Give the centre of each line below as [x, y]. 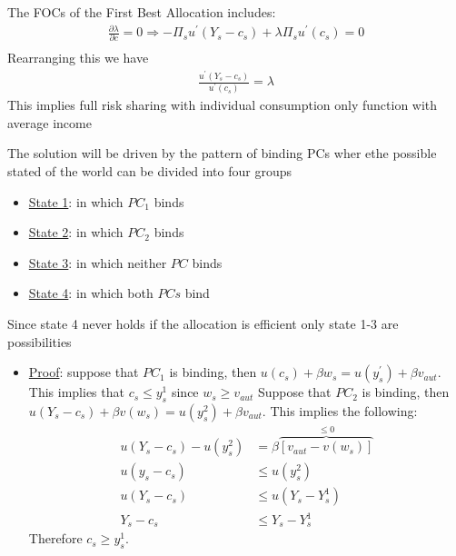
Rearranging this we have [78, 58]
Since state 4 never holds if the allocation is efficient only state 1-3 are [203, 323]
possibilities [40, 341]
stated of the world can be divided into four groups [149, 171]
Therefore [55, 538]
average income [50, 122]
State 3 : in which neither [98, 262]
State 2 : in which [76, 232]
